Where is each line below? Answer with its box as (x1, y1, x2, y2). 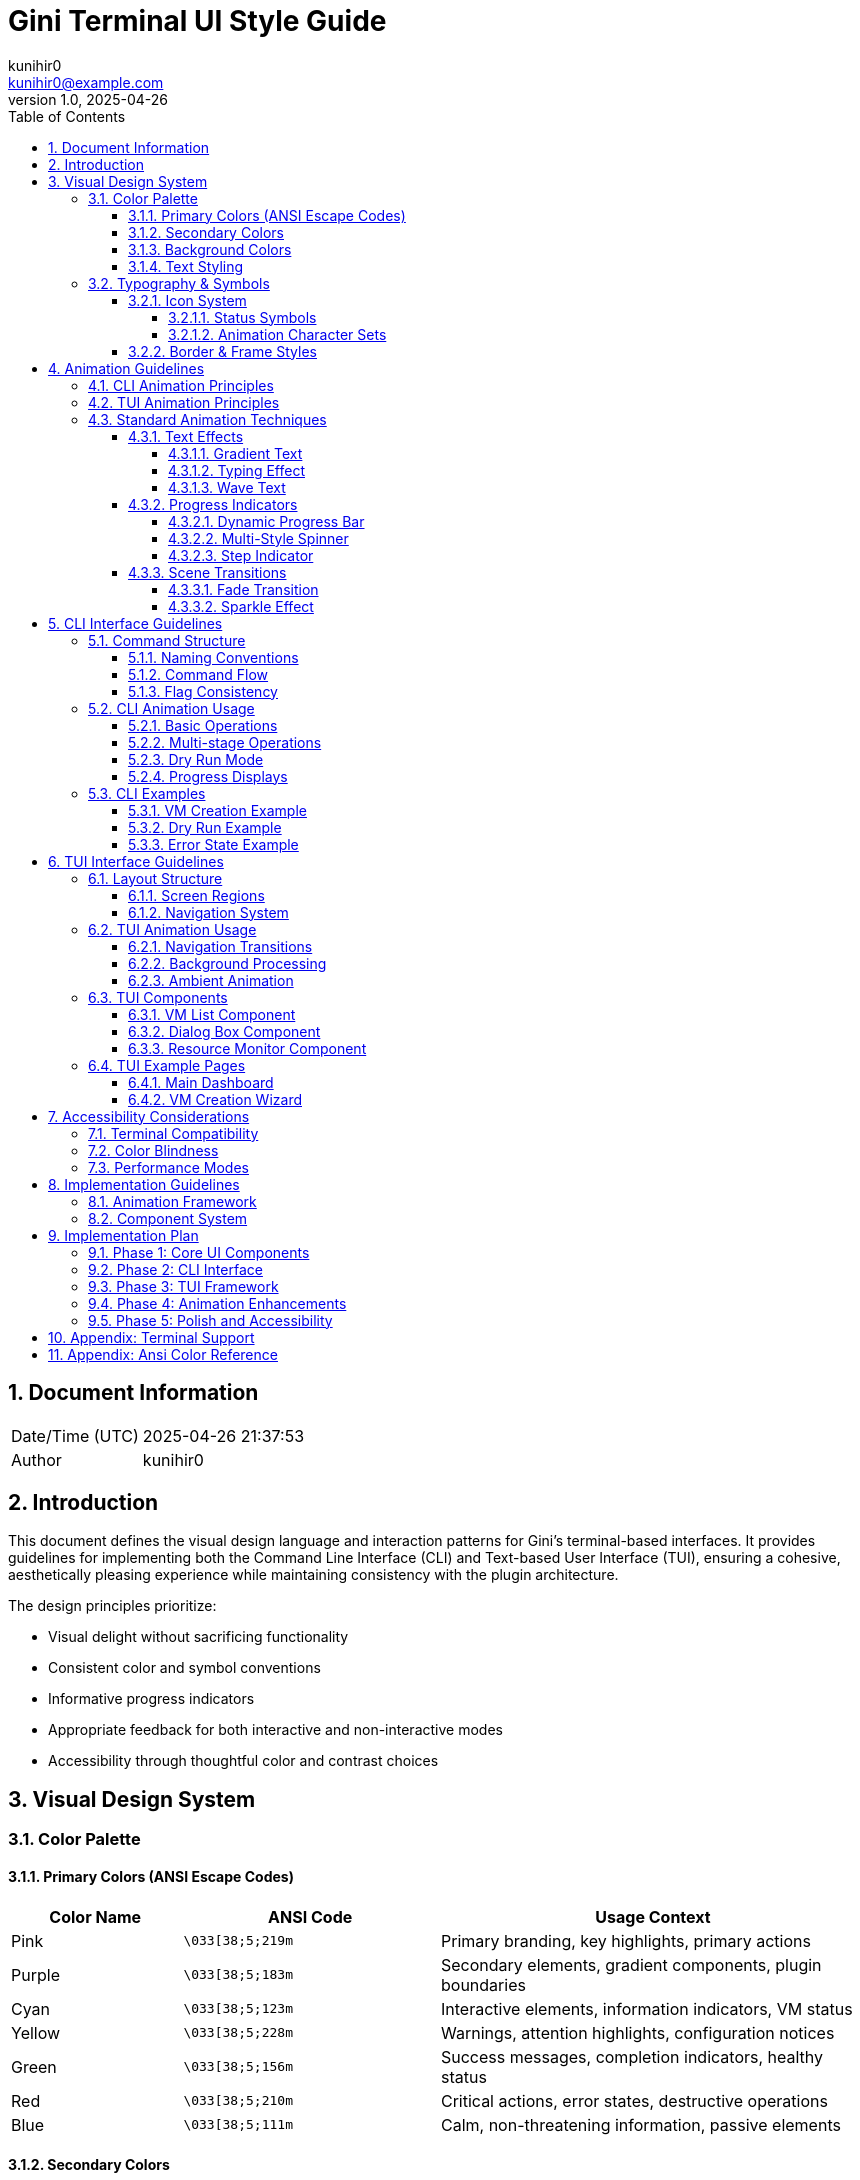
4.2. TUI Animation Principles (88, 393, 280, 411)
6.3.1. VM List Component (128, 1005, 296, 1023)
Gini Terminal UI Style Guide (8, 4, 387, 38)
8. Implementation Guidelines (48, 1175, 240, 1193)
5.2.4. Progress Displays (128, 767, 288, 785)
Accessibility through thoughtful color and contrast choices (48, 1752, 439, 1770)
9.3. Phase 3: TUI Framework (88, 1277, 279, 1295)
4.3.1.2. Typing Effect (168, 461, 305, 479)
